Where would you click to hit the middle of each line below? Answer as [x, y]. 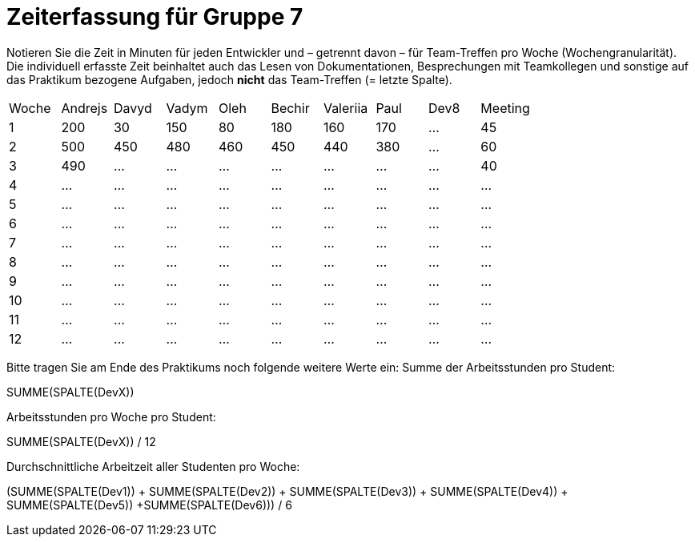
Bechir [290, 108]
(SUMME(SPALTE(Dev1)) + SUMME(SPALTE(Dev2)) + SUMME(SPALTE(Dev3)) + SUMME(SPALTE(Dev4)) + [287, 491]
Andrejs [84, 108]
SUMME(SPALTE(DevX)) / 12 [81, 441]
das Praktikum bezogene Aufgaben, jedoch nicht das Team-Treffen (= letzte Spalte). [229, 79]
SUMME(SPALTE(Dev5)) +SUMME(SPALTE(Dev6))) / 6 [149, 505]
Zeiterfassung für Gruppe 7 [155, 17]
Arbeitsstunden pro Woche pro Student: [111, 416]
